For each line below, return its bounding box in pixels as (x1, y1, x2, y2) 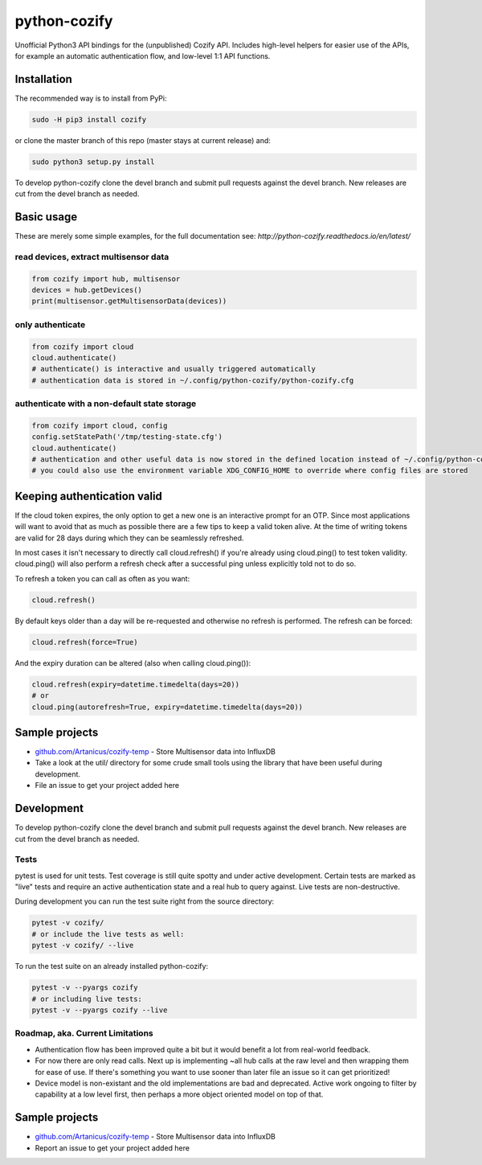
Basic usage (14, 210, 78, 224)
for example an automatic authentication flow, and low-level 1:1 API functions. (14, 51, 271, 60)
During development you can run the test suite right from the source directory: (14, 896, 275, 906)
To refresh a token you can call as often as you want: (14, 573, 190, 583)
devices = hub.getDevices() (31, 285, 142, 295)
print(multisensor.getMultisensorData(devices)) (31, 297, 227, 306)
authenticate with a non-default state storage (14, 398, 197, 409)
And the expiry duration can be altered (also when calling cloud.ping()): (14, 658, 251, 667)
